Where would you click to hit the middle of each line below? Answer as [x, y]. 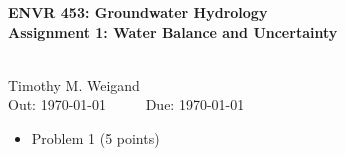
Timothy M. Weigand [74, 84]
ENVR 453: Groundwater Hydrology [138, 12]
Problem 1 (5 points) [95, 137]
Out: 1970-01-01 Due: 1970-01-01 [126, 104]
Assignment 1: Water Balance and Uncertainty [173, 31]
